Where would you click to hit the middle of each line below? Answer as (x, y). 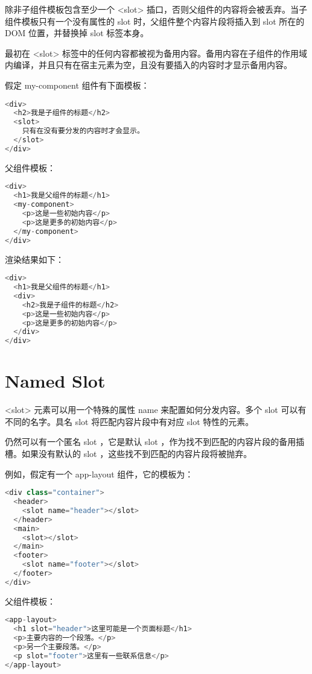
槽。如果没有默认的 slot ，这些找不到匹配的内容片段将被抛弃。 (129, 454)
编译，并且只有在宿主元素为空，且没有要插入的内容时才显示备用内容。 (152, 65)
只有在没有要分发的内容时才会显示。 (83, 131)
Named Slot (55, 381)
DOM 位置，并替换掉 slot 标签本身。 (77, 33)
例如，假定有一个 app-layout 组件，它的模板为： (99, 474)
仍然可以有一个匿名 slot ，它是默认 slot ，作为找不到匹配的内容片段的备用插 (155, 442)
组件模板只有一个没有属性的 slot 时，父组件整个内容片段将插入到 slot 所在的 (155, 21)
